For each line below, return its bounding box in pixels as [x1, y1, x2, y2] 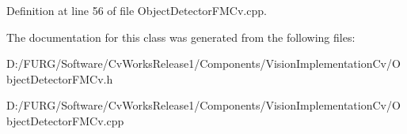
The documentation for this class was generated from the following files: [6, 28, 356, 45]
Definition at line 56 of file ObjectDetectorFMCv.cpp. [6, 2, 267, 18]
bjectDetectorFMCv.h [6, 70, 113, 87]
